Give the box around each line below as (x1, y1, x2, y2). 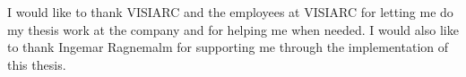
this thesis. (7, 55, 66, 73)
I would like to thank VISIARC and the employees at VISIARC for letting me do (7, 3, 453, 21)
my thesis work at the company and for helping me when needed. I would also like (7, 20, 459, 38)
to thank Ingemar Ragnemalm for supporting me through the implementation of (7, 38, 449, 56)
